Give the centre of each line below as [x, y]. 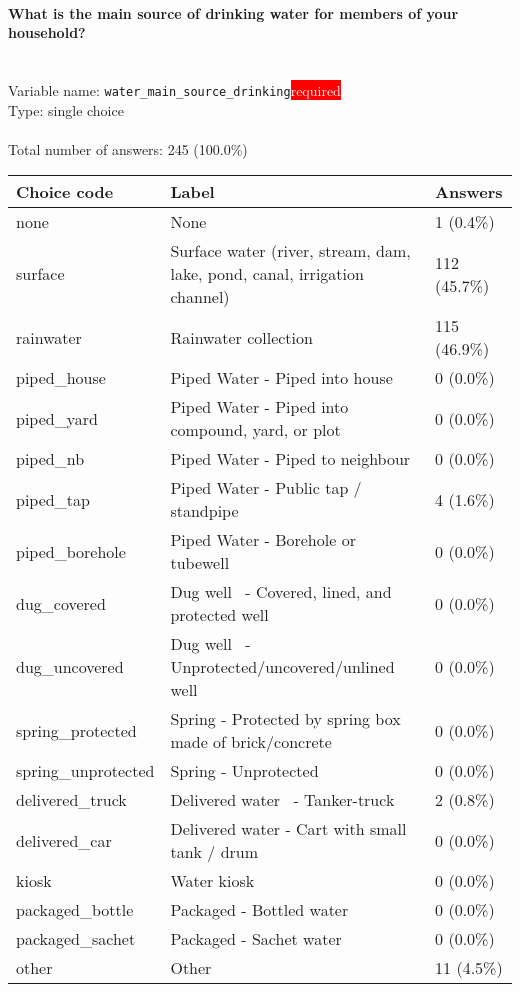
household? [47, 32]
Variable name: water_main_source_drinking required [174, 89]
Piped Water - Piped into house [281, 378]
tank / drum [214, 852]
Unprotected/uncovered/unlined [282, 667]
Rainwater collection [241, 337]
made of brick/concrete [251, 742]
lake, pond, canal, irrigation [267, 274]
